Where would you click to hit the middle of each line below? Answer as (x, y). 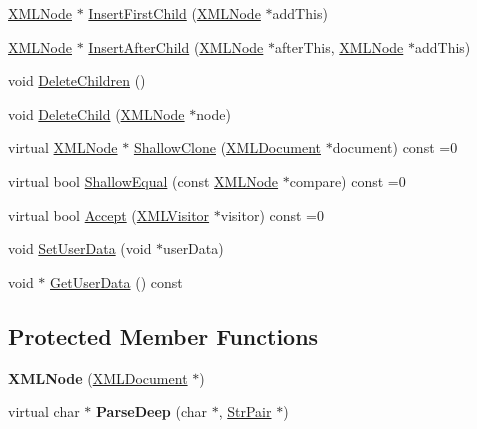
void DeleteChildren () (77, 80)
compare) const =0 (347, 180)
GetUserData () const (116, 281)
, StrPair (245, 411)
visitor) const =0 (272, 214)
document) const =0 (395, 147)
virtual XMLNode (63, 147)
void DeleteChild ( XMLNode (96, 113)
